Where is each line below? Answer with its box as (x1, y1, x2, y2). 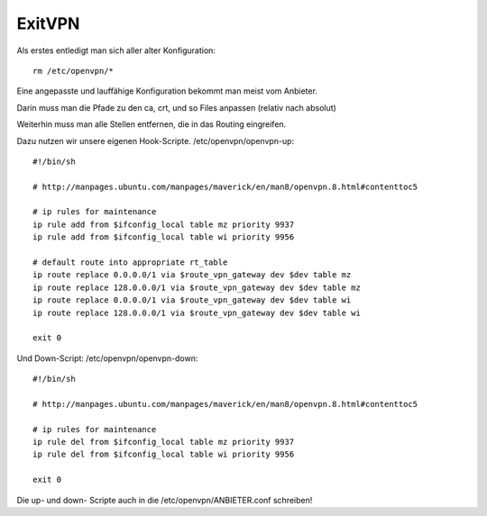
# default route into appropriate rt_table (32, 258, 228, 267)
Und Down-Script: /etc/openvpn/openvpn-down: (16, 352, 198, 364)
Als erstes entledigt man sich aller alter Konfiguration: (16, 45, 216, 56)
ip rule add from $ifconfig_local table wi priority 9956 (32, 232, 295, 242)
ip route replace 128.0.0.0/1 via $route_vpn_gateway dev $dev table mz (32, 282, 361, 293)
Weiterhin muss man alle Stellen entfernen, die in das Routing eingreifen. (16, 119, 287, 130)
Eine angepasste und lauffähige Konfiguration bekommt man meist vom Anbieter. (16, 86, 317, 96)
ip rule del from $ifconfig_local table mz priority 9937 (32, 437, 295, 448)
